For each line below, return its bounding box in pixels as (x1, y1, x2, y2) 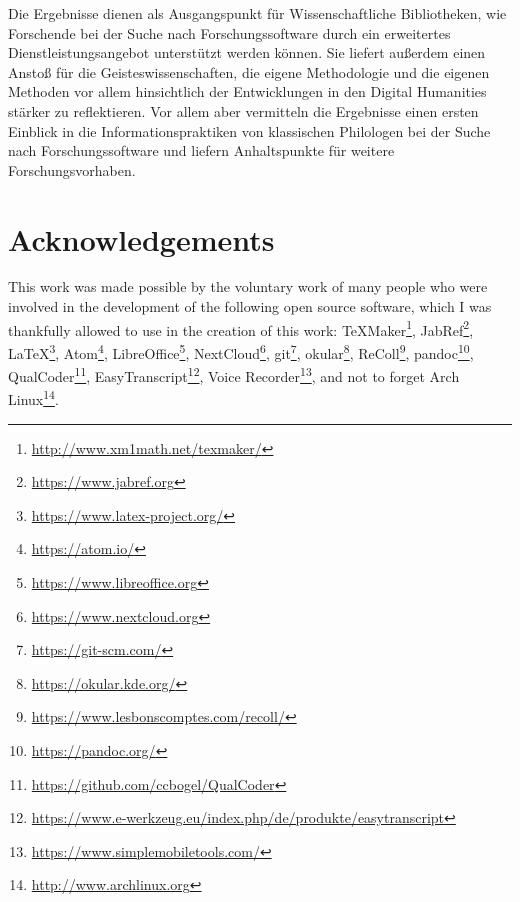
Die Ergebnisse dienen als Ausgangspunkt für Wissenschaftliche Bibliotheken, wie (8, 3, 507, 23)
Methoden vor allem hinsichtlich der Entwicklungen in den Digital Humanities (8, 81, 487, 102)
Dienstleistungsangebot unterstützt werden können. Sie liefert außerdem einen (8, 42, 486, 63)
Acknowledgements (8, 218, 275, 259)
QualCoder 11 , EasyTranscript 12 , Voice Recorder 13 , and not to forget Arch (8, 363, 460, 386)
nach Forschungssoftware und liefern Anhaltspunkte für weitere (8, 140, 395, 161)
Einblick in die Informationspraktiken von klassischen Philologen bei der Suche (8, 120, 491, 141)
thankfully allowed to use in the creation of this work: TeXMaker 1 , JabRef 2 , (8, 316, 474, 340)
